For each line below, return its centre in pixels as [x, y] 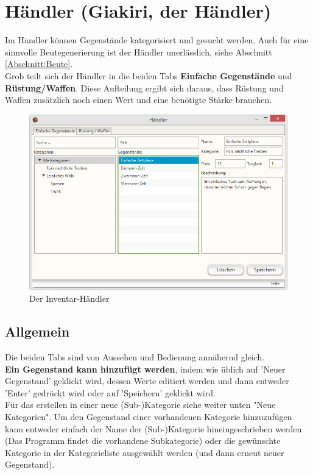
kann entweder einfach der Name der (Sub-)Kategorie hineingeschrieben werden [153, 428]
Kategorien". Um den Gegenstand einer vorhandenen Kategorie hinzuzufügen [149, 417]
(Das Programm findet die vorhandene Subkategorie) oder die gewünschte [143, 441]
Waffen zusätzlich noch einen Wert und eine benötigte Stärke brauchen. [139, 100]
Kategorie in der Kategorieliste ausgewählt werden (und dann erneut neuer [145, 452]
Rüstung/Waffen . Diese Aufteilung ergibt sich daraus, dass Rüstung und [144, 87]
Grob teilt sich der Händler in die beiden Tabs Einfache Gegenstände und [149, 75]
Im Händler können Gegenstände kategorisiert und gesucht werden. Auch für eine [157, 40]
